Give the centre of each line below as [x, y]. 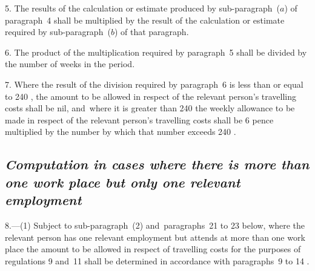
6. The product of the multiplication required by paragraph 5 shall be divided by [156, 52]
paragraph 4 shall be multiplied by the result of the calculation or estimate [145, 20]
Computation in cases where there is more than [157, 164]
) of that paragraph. [151, 32]
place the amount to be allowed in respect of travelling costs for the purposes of [153, 249]
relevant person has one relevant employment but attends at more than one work [155, 237]
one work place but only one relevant [123, 182]
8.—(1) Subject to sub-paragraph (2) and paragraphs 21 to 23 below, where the [155, 225]
